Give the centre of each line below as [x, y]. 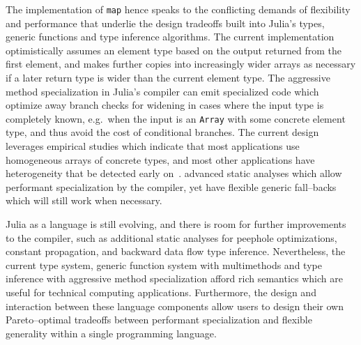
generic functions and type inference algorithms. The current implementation [170, 37]
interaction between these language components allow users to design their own [175, 306]
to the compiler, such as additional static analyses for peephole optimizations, [171, 237]
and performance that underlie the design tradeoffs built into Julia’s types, [165, 23]
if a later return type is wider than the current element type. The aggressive [168, 78]
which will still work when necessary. [84, 200]
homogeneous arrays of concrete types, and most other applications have [160, 159]
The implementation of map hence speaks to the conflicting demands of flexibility [178, 9]
